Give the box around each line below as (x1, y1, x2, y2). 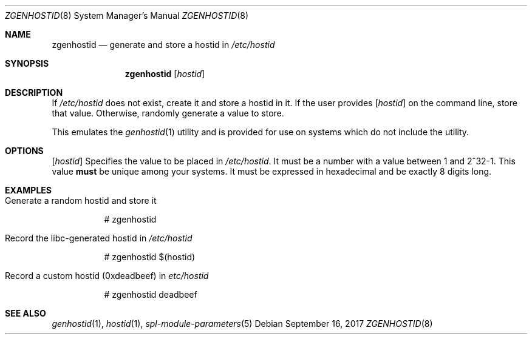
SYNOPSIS (5, 58, 49, 69)
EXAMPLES (5, 185, 52, 195)
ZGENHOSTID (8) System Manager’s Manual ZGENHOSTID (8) (5, 10, 249, 21)
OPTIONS (5, 146, 44, 156)
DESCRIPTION (5, 87, 63, 98)
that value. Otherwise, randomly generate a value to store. (52, 108, 284, 118)
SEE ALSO (5, 308, 46, 318)
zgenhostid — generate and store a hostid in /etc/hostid (52, 39, 275, 50)
